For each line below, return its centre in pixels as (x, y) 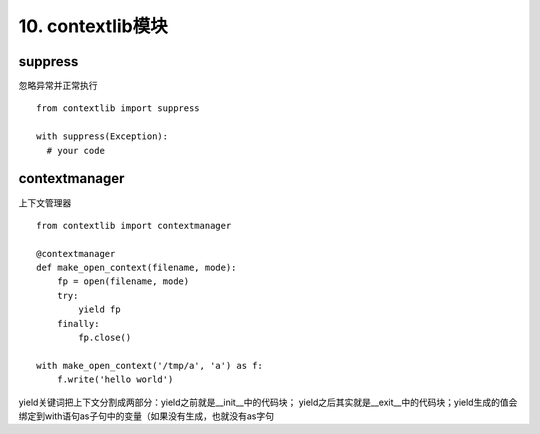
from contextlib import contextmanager (134, 225)
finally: (78, 323)
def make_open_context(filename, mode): (136, 268)
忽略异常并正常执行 (58, 86)
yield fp (99, 309)
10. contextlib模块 (93, 26)
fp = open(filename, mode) (123, 281)
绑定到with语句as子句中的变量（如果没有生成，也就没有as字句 (146, 416)
